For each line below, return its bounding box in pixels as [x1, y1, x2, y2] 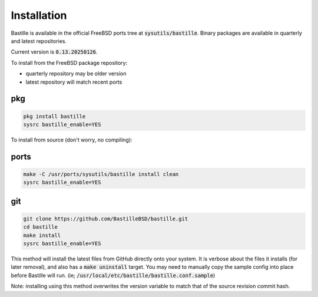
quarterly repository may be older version [25, 70, 127, 77]
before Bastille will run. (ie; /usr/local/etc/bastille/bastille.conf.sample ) [11, 272, 216, 279]
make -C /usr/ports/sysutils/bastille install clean [23, 171, 179, 177]
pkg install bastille [23, 113, 86, 120]
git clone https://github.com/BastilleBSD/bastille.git [23, 215, 188, 222]
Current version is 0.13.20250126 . [11, 48, 98, 55]
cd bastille [23, 224, 58, 230]
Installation [11, 9, 67, 22]
